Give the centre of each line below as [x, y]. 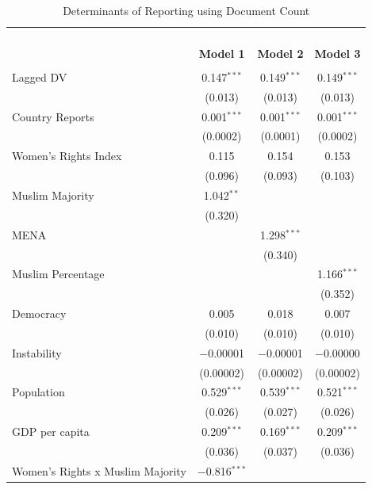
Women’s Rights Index [67, 156]
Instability [37, 352]
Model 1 [222, 53]
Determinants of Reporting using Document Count [186, 10]
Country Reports [53, 116]
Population [38, 392]
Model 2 [280, 53]
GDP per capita [51, 432]
